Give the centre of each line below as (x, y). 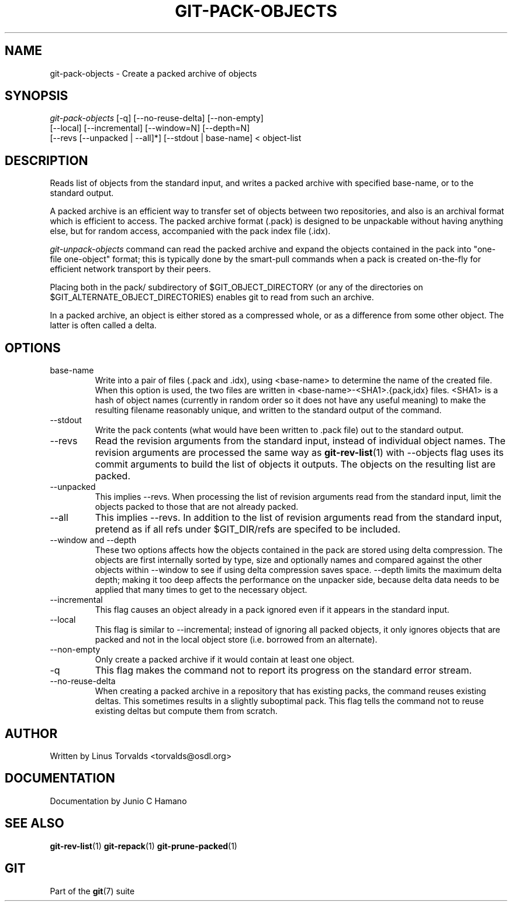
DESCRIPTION (46, 160)
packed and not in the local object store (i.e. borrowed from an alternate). (236, 640)
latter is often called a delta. (103, 325)
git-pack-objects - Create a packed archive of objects (153, 73)
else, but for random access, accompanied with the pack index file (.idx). (190, 231)
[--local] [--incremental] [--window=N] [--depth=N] (150, 128)
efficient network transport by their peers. (130, 269)
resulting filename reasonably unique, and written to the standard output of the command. (268, 410)
